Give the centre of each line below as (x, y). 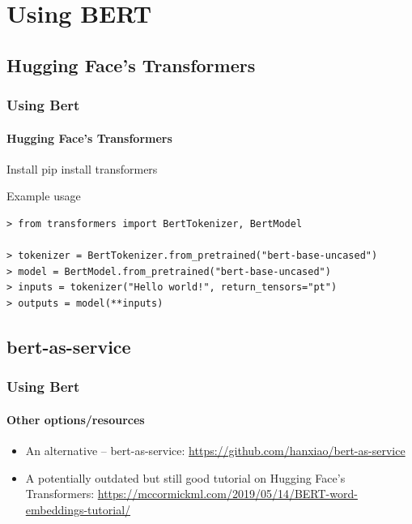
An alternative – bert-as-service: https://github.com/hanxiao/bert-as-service (215, 450)
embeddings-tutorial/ (78, 509)
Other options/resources (76, 419)
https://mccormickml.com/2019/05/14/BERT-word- (227, 494)
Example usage (44, 196)
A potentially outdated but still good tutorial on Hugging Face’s (185, 477)
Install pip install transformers (82, 168)
